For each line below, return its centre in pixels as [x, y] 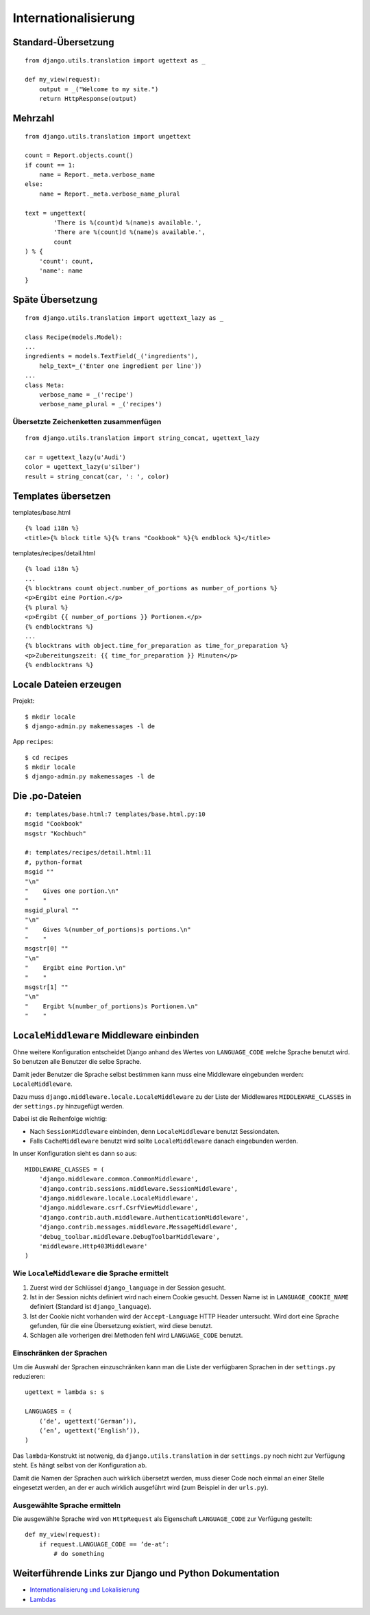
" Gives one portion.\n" [72, 891]
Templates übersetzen [62, 496]
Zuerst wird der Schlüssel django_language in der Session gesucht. [128, 1288]
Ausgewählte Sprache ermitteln [67, 1505]
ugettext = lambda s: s [65, 1392]
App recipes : [33, 742]
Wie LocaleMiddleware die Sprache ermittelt [91, 1273]
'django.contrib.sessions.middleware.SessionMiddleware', [138, 1188]
